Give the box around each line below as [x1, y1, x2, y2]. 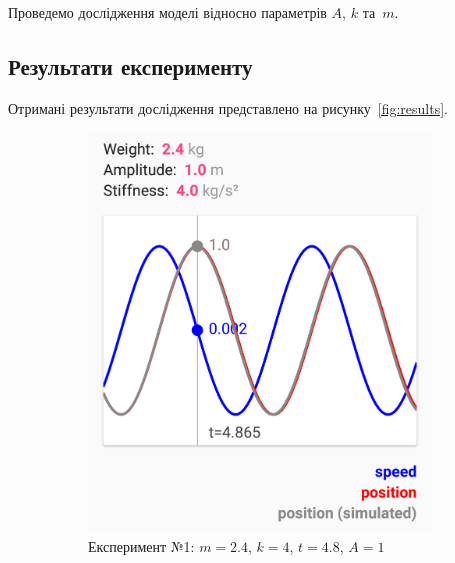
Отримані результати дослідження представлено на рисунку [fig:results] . [8, 97, 449, 118]
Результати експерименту [8, 50, 253, 81]
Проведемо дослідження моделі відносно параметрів [8, 2, 327, 22]
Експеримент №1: [88, 535, 195, 556]
